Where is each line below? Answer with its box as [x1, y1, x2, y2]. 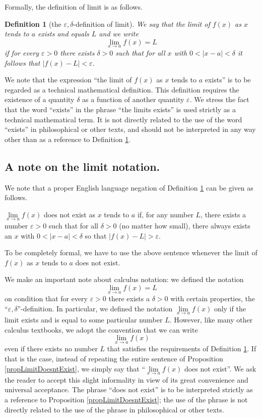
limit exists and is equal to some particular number [5, 314, 163, 324]
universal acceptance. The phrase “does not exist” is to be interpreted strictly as [5, 384, 253, 395]
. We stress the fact [189, 94, 249, 105]
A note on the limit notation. [5, 158, 160, 174]
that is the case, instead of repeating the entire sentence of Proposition [5, 353, 223, 363]
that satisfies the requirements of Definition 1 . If [107, 343, 256, 354]
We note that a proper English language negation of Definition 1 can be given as [5, 182, 253, 193]
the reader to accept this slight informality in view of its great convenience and [5, 374, 248, 385]
